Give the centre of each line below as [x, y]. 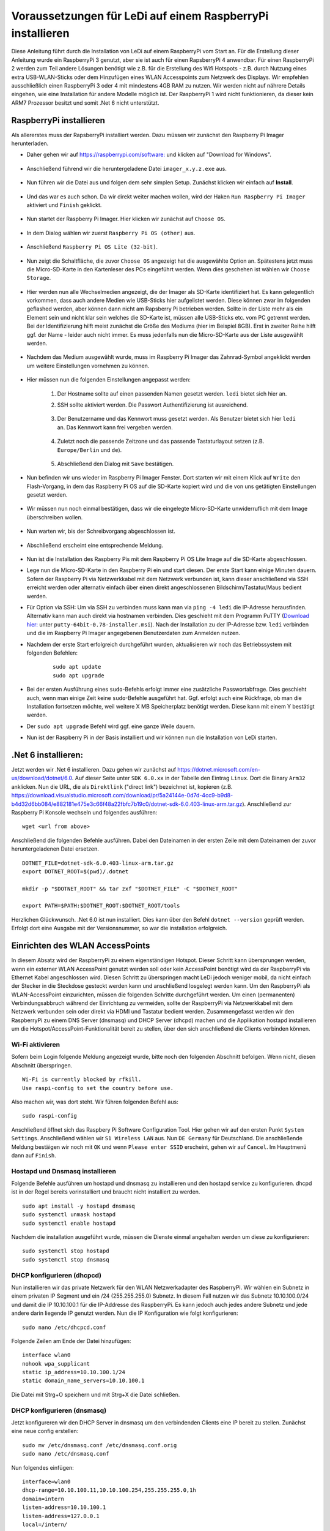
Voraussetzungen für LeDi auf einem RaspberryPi [140, 16]
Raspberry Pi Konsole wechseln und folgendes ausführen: [84, 812]
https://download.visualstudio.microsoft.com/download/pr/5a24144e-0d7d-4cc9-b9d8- [122, 796]
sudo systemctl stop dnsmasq [66, 1259]
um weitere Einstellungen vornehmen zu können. [88, 366]
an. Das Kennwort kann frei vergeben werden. [115, 427]
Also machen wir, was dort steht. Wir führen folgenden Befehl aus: [95, 1102]
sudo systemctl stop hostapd [66, 1251]
